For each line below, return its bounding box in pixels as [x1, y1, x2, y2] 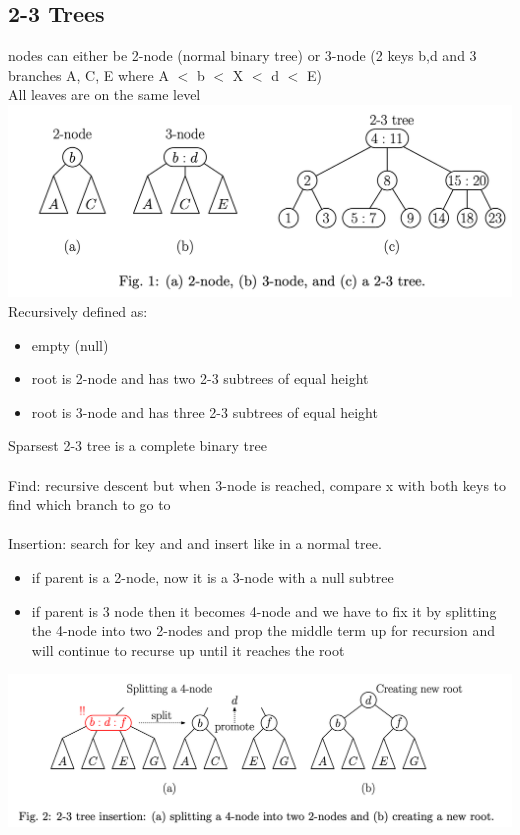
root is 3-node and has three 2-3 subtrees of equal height [31, 401, 378, 422]
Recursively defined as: [8, 301, 148, 322]
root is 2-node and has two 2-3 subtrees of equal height [31, 368, 369, 389]
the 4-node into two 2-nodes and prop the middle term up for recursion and [31, 620, 495, 641]
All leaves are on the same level [8, 84, 201, 105]
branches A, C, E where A [8, 64, 169, 85]
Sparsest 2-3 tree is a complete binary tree [8, 435, 267, 456]
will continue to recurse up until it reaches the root [31, 639, 345, 660]
